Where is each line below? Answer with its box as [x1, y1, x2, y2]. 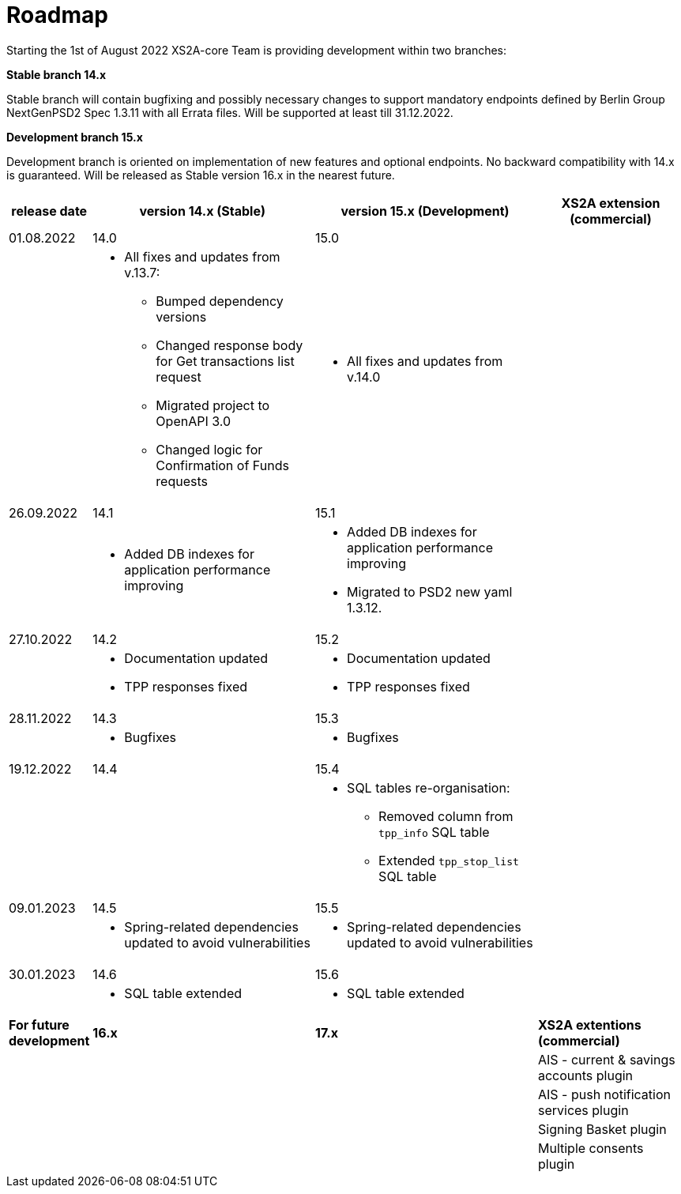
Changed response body [156, 337, 303, 353]
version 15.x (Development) [340, 202, 510, 219]
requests [156, 473, 208, 489]
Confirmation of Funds [156, 457, 289, 473]
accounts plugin [537, 1067, 634, 1083]
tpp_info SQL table [378, 823, 490, 840]
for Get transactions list [156, 352, 295, 369]
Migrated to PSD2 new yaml [347, 583, 513, 600]
